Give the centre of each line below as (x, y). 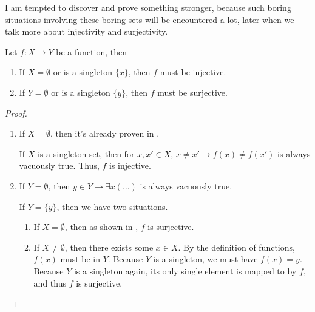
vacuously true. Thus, (59, 165)
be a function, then (92, 51)
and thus (50, 283)
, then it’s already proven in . (105, 133)
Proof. (16, 113)
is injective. (130, 165)
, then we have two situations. (112, 206)
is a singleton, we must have (205, 259)
